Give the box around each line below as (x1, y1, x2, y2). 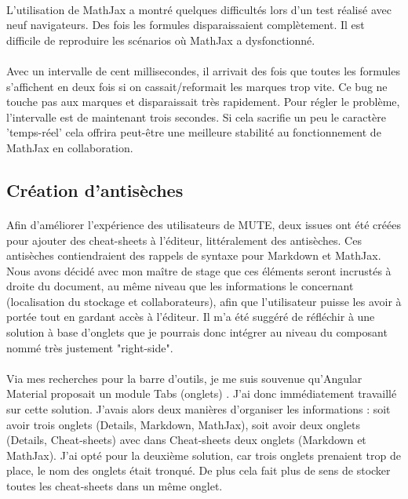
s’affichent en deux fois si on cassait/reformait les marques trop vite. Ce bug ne (6, 78, 388, 94)
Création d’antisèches (6, 177, 184, 202)
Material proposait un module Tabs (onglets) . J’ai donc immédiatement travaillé (6, 385, 397, 402)
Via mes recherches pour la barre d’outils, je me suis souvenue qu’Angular (6, 370, 362, 386)
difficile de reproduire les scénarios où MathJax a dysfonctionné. (6, 31, 315, 48)
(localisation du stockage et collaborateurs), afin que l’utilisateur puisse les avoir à (6, 293, 402, 309)
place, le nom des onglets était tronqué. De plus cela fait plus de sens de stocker (6, 462, 391, 479)
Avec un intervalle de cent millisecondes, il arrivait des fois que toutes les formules (6, 62, 400, 78)
